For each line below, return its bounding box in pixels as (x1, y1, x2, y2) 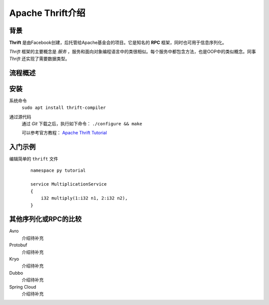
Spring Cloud (9, 284, 37, 290)
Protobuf (9, 242, 27, 248)
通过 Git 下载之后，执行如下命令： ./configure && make (21, 120, 142, 126)
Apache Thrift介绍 (9, 7, 86, 18)
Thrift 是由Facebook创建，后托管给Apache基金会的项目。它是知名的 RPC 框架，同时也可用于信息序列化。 (9, 40, 227, 46)
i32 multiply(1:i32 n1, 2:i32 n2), (40, 196, 128, 201)
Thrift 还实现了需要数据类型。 (9, 55, 70, 62)
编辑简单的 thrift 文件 (9, 156, 58, 162)
